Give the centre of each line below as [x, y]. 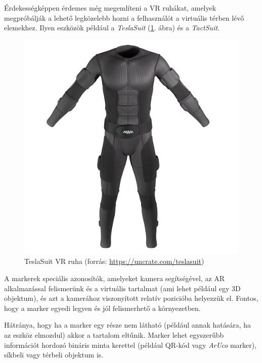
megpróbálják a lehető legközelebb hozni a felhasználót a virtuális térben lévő [124, 17]
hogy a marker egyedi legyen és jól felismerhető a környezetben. [102, 308]
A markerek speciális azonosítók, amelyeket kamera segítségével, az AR [115, 278]
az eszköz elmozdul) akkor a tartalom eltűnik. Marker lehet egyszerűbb [114, 334]
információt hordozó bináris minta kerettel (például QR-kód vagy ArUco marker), [130, 345]
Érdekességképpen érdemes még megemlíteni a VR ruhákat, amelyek [110, 8]
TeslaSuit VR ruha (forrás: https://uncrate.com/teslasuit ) [114, 261]
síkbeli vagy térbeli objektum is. [54, 355]
